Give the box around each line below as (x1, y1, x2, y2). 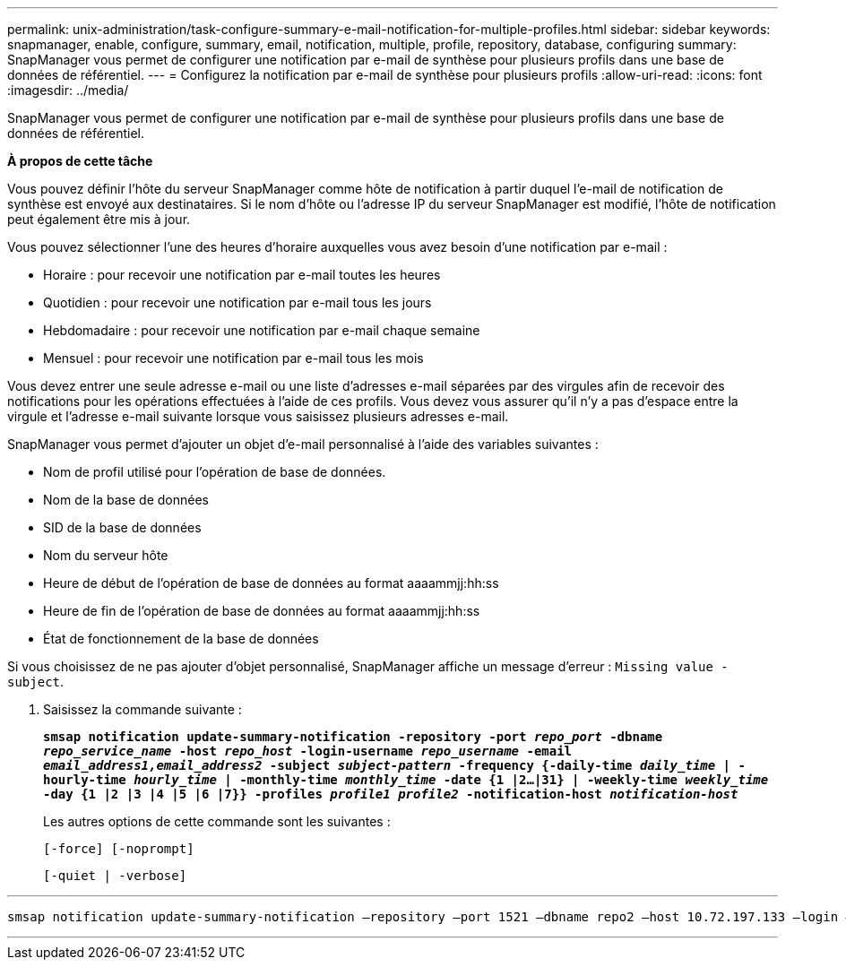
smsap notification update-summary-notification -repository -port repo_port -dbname (43, 730, 663, 744)
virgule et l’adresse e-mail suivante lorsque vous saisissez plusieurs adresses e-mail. (7, 409, 509, 424)
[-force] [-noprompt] (43, 842, 194, 856)
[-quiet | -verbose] (43, 868, 187, 883)
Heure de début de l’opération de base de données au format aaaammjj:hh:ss (43, 575, 499, 591)
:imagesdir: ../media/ (7, 82, 129, 98)
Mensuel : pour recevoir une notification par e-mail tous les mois (43, 350, 424, 366)
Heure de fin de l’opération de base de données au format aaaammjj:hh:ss (43, 603, 480, 618)
